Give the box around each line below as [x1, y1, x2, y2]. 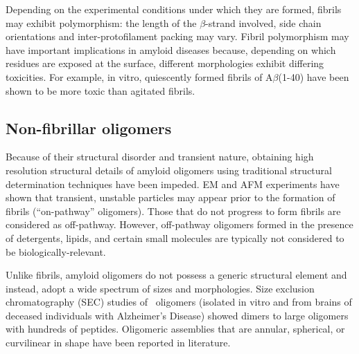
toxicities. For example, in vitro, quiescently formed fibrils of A [6, 69, 273, 84]
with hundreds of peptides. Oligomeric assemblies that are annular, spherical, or [6, 322, 345, 336]
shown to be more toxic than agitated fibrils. [6, 83, 195, 97]
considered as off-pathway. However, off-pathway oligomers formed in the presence [6, 217, 353, 232]
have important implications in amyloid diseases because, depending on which [6, 42, 336, 57]
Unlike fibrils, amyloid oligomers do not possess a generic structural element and [6, 268, 347, 282]
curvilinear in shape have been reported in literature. [6, 335, 231, 350]
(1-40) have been [278, 69, 349, 84]
